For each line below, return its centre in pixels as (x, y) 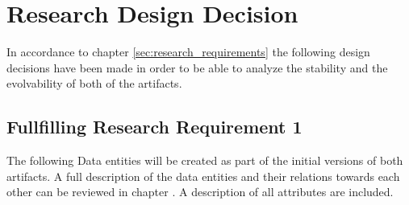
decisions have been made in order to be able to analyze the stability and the (197, 67)
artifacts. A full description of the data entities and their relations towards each (203, 176)
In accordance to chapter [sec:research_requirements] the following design (188, 52)
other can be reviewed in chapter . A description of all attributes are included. (200, 192)
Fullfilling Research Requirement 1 (154, 127)
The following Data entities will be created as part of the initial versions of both (205, 160)
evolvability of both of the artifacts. (94, 83)
